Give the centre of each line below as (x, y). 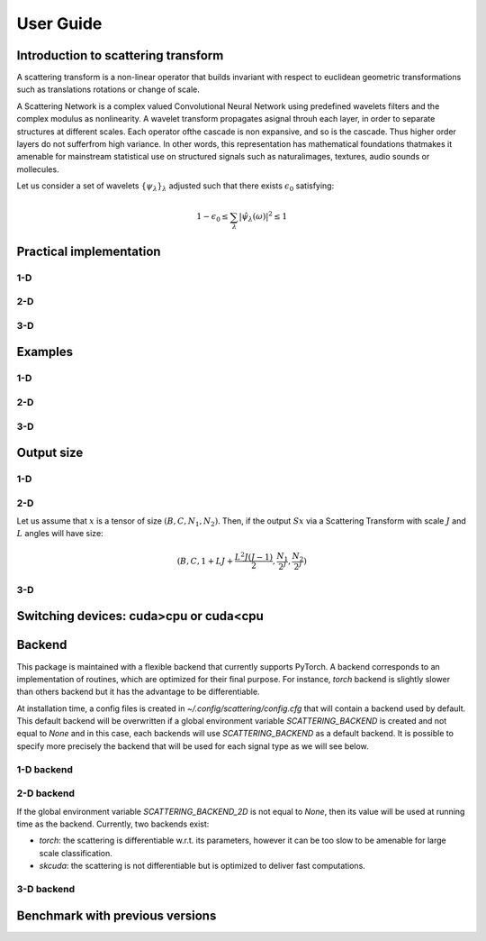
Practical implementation (89, 251)
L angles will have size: (60, 534)
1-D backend (45, 769)
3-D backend (46, 889)
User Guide (59, 23)
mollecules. (38, 169)
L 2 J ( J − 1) (254, 557)
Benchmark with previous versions (117, 915)
